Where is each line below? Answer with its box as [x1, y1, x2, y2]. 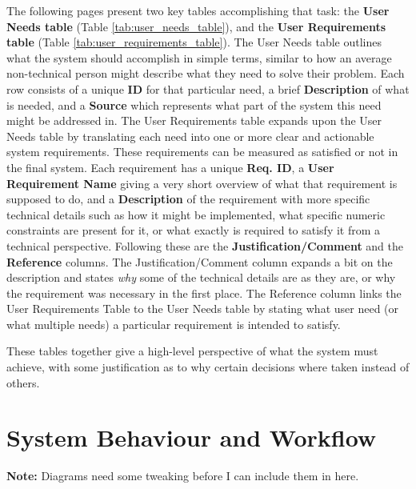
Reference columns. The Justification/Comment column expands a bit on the [6, 253, 393, 270]
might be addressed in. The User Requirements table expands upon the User [6, 112, 382, 129]
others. [6, 374, 40, 391]
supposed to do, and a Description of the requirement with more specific [6, 190, 370, 207]
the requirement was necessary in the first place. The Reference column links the [6, 284, 402, 301]
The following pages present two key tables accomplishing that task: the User [6, 2, 390, 18]
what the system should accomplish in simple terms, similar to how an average [6, 49, 392, 66]
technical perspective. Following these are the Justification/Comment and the [6, 237, 403, 254]
